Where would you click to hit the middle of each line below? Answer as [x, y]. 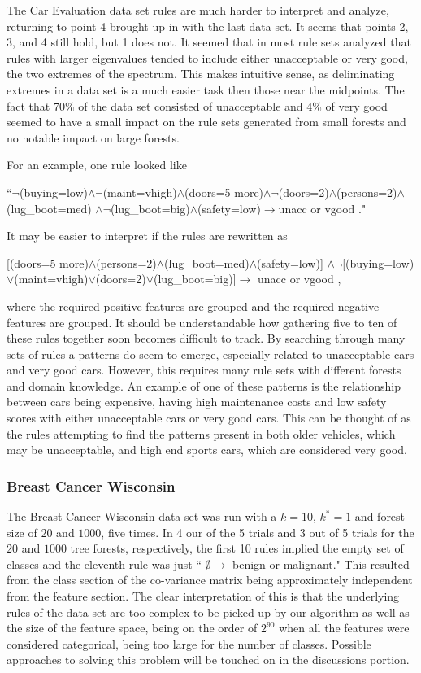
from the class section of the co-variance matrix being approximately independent [210, 580]
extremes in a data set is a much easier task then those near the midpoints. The [206, 89]
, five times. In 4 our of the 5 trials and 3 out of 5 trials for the [258, 532]
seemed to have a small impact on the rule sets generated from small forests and [206, 122]
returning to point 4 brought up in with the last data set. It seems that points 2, [208, 26]
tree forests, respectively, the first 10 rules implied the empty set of [237, 548]
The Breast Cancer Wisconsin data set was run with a [142, 516]
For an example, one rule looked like [97, 165]
